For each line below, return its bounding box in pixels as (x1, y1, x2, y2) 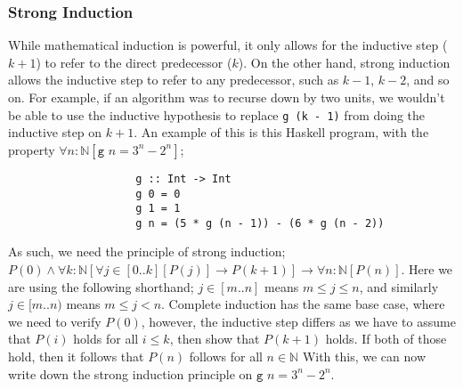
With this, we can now (302, 347, 426, 366)
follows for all (189, 347, 263, 366)
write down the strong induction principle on (8, 364, 253, 383)
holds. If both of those (325, 329, 447, 348)
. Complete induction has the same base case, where (161, 295, 445, 313)
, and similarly (359, 277, 439, 296)
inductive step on (8, 123, 102, 142)
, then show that (169, 329, 260, 348)
